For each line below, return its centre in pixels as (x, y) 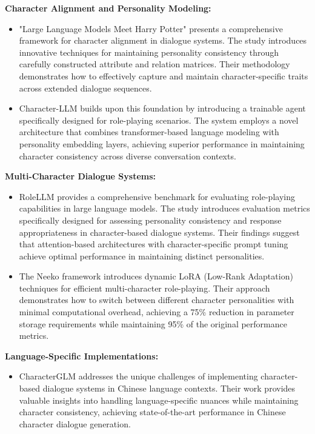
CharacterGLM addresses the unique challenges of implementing (138, 376)
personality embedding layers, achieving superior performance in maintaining (162, 143)
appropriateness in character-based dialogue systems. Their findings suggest (159, 232)
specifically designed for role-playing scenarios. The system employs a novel (159, 120)
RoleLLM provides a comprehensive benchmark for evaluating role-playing (157, 196)
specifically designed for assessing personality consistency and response (150, 220)
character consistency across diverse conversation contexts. (128, 155)
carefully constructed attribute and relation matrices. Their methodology (154, 64)
